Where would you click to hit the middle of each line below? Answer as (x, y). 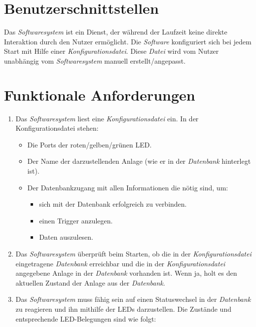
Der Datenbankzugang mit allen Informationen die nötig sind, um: (128, 187)
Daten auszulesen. (66, 237)
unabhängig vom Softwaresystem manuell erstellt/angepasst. (95, 60)
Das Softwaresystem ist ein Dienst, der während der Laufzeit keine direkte (116, 32)
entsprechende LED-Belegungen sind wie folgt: (86, 318)
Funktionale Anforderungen (100, 94)
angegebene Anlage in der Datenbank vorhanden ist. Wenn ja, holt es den (126, 273)
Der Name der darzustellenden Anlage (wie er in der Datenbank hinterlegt (139, 161)
